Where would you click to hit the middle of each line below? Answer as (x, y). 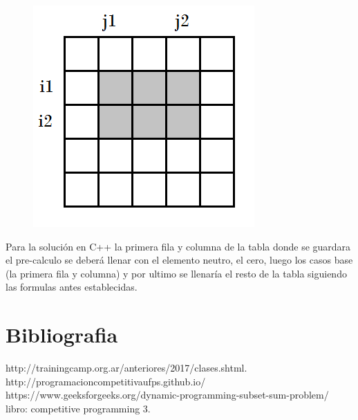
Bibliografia (62, 335)
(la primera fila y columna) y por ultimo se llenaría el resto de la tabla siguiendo (176, 273)
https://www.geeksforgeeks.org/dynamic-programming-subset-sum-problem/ (167, 395)
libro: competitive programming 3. (78, 408)
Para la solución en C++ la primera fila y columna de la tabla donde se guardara (178, 246)
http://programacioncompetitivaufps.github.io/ (106, 381)
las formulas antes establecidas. (72, 287)
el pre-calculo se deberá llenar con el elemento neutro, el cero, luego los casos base (179, 260)
